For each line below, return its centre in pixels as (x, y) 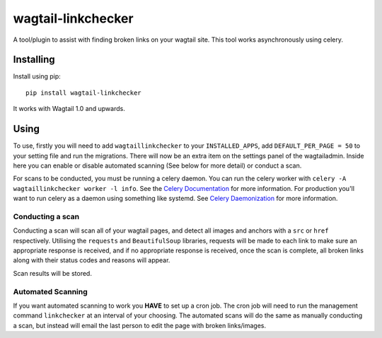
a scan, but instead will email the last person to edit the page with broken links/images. (140, 325)
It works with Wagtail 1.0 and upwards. (69, 109)
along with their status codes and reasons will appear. (92, 260)
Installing (34, 60)
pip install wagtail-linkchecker (83, 93)
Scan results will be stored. (52, 273)
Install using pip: (37, 76)
